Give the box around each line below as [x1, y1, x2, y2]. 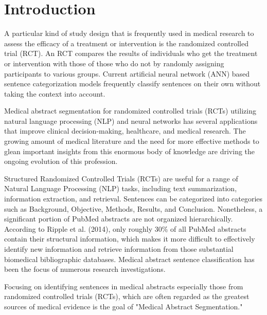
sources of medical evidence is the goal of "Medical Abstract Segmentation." [4, 301, 243, 311]
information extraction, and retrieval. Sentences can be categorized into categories [4, 193, 263, 204]
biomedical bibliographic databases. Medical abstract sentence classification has [4, 253, 255, 264]
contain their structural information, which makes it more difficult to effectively [4, 233, 255, 244]
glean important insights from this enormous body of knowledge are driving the [4, 145, 255, 156]
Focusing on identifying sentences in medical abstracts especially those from [4, 281, 243, 291]
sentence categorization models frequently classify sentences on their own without [4, 78, 261, 89]
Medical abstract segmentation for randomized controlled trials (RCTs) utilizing [4, 105, 256, 116]
